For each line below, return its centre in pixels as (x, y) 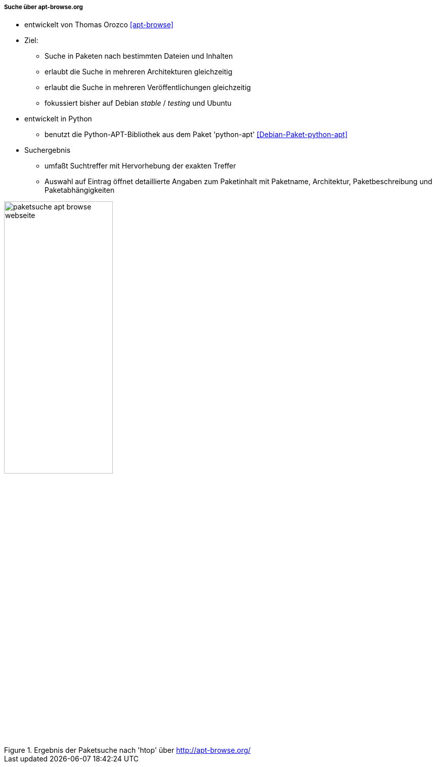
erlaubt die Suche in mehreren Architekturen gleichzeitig (139, 72)
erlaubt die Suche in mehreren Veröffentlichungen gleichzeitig (148, 88)
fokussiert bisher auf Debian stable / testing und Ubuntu (138, 103)
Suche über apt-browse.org (43, 7)
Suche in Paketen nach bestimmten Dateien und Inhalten (139, 56)
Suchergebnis (48, 150)
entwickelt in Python (58, 119)
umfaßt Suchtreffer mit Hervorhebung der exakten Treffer (140, 166)
